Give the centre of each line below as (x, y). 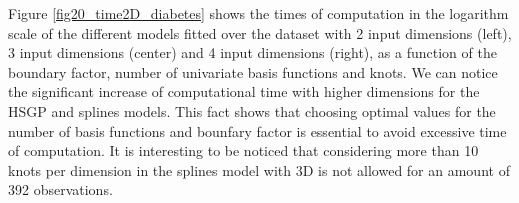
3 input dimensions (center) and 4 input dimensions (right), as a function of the (252, 52)
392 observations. (60, 189)
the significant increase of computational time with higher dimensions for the (244, 91)
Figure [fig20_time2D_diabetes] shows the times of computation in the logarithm (258, 13)
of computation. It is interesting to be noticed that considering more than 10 (243, 150)
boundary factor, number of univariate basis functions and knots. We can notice (253, 71)
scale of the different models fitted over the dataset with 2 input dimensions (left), (260, 32)
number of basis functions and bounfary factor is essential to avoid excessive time (257, 130)
